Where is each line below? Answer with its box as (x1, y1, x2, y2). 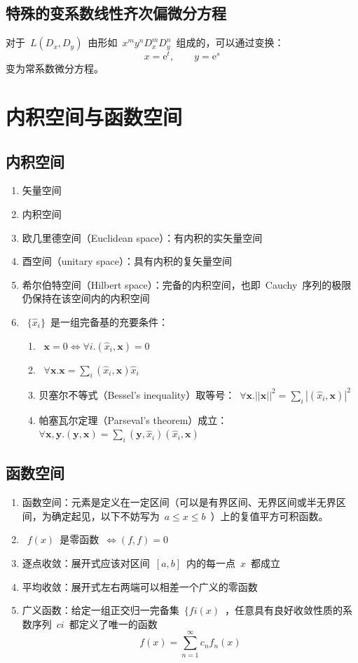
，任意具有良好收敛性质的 (224, 603, 343, 617)
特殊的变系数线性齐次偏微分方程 (6, 2, 226, 24)
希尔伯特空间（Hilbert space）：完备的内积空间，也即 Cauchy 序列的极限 (22, 277, 352, 292)
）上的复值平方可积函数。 (210, 508, 329, 523)
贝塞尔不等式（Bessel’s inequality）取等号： (39, 387, 235, 402)
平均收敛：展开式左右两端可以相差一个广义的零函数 (22, 579, 258, 594)
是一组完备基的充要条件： (50, 315, 168, 329)
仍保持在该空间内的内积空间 (22, 291, 150, 306)
